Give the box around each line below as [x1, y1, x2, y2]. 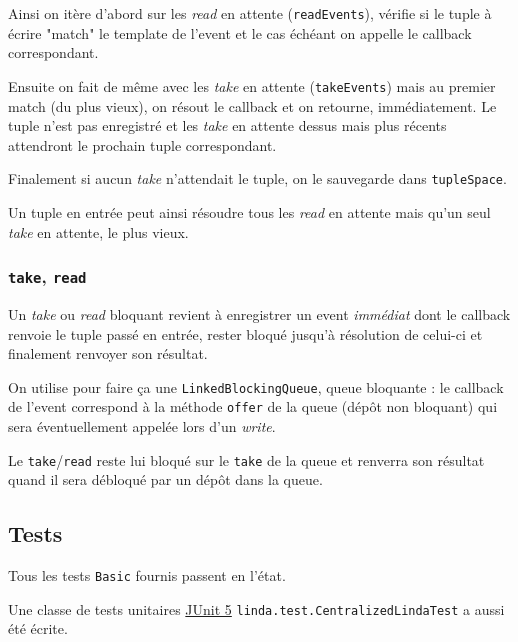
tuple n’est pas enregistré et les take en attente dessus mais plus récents [8, 115, 447, 136]
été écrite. [8, 618, 68, 639]
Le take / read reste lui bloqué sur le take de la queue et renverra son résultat [8, 449, 485, 470]
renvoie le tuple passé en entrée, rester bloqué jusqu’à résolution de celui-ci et [8, 323, 483, 344]
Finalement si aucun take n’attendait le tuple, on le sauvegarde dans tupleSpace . [8, 168, 507, 189]
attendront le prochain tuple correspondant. [8, 134, 277, 155]
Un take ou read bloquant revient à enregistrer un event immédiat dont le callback [8, 303, 511, 324]
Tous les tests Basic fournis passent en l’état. [8, 565, 286, 586]
